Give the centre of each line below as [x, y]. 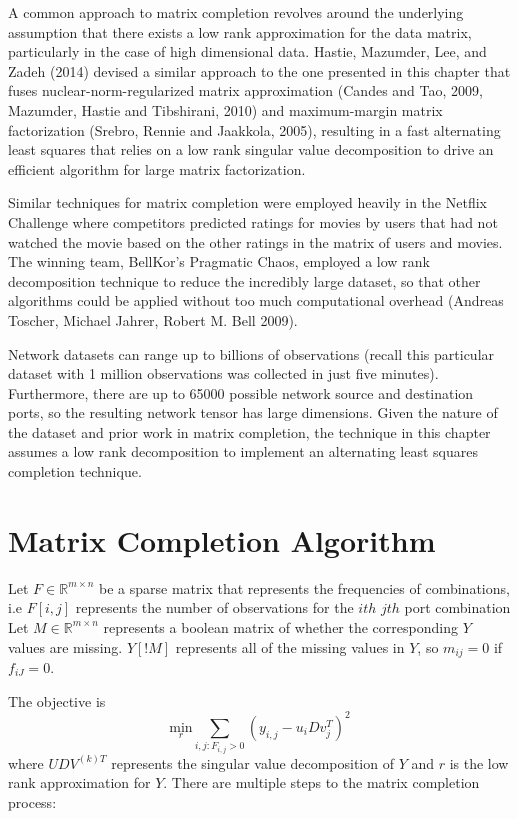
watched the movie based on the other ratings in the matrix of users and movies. [255, 241]
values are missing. [65, 646]
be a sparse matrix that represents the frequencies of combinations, [304, 587]
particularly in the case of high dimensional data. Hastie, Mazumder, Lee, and [247, 51]
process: [32, 801]
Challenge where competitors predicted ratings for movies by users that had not [253, 221]
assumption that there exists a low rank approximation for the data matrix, [240, 31]
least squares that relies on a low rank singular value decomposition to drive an [251, 149]
